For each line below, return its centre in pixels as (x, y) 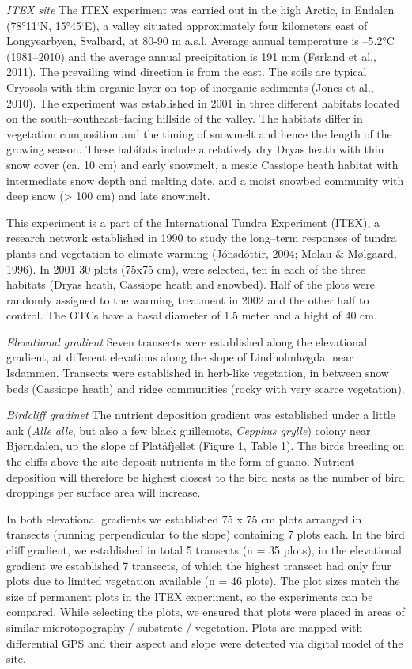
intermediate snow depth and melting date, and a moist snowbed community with (205, 180)
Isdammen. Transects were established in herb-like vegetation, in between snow (198, 373)
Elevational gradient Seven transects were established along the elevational (187, 341)
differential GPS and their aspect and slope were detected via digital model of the (205, 643)
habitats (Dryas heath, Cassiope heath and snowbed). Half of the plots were (191, 284)
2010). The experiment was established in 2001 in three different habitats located (203, 102)
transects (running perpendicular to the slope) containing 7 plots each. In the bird (206, 534)
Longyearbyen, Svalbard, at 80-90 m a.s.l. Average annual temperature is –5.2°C (200, 41)
